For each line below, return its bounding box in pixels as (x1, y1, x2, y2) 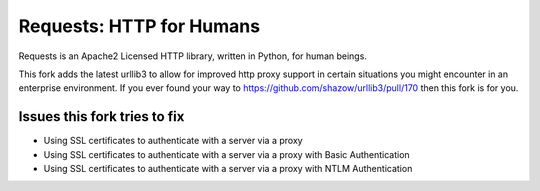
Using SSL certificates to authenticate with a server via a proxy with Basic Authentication (43, 148, 410, 160)
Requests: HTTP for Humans (18, 15, 260, 37)
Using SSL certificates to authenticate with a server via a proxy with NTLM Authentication (43, 163, 413, 175)
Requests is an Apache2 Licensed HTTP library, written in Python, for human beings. (18, 50, 367, 62)
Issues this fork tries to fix (18, 108, 185, 125)
